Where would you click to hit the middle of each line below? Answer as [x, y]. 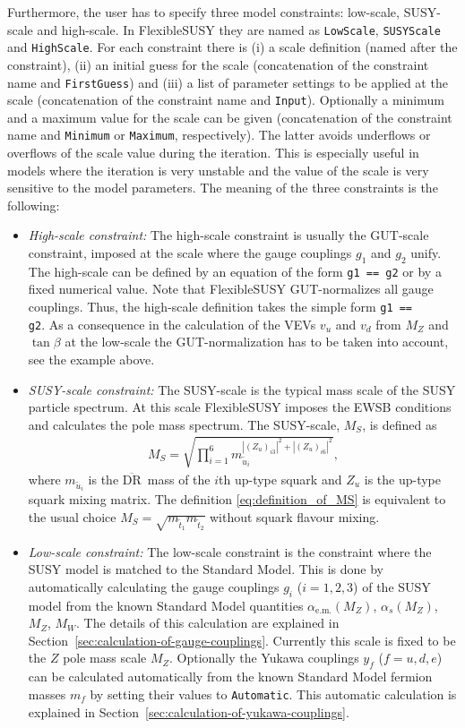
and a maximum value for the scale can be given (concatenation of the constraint [230, 117]
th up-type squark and [280, 479]
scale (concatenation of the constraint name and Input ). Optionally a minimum [226, 100]
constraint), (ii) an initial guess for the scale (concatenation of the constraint [218, 64]
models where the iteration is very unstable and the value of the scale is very [218, 170]
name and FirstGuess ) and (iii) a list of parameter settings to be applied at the [228, 82]
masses [47, 694]
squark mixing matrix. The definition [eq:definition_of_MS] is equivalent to [237, 499]
